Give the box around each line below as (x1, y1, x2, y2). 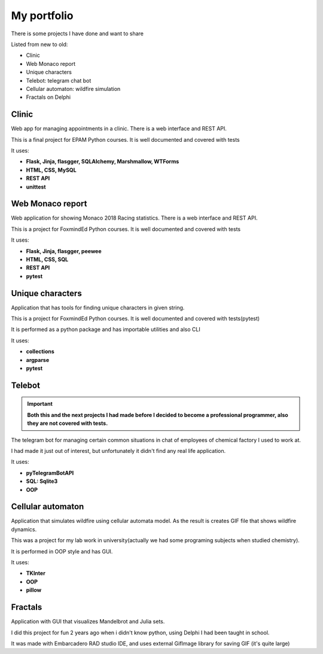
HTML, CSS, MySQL (26, 166, 77, 174)
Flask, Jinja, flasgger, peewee (26, 247, 102, 254)
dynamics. (11, 525, 37, 533)
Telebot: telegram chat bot (26, 77, 92, 84)
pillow (26, 586, 42, 594)
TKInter (26, 570, 46, 577)
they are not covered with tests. (27, 419, 108, 427)
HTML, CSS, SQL (26, 256, 69, 263)
